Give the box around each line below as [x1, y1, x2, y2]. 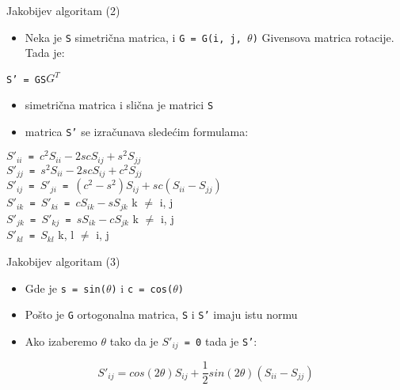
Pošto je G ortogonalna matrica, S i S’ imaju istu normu [25, 306, 298, 323]
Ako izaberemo [25, 332, 97, 349]
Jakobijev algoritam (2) [6, 2, 120, 18]
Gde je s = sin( [25, 279, 106, 296]
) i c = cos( [111, 279, 173, 296]
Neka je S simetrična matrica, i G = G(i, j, [25, 28, 242, 45]
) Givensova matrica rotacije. [252, 28, 394, 45]
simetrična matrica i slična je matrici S [25, 97, 214, 112]
